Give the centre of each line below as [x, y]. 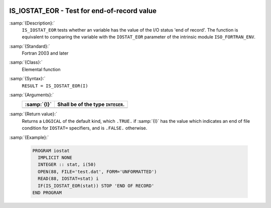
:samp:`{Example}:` [29, 137]
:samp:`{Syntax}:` [27, 79]
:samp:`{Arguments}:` [32, 95]
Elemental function [41, 69]
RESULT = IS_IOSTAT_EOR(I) [55, 86]
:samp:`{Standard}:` [30, 46]
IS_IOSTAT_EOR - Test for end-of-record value [83, 11]
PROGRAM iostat [51, 151]
